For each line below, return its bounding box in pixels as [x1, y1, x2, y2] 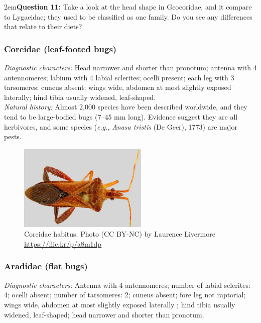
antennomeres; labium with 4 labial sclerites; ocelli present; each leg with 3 [4, 72, 234, 82]
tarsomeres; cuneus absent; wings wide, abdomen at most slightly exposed [4, 82, 231, 92]
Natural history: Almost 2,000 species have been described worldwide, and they [4, 101, 247, 112]
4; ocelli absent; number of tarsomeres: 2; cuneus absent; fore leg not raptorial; [4, 289, 246, 300]
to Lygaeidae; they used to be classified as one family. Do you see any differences [4, 11, 252, 22]
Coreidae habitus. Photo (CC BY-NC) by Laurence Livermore [24, 229, 215, 239]
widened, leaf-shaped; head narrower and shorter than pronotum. [4, 309, 204, 319]
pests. [4, 131, 22, 142]
